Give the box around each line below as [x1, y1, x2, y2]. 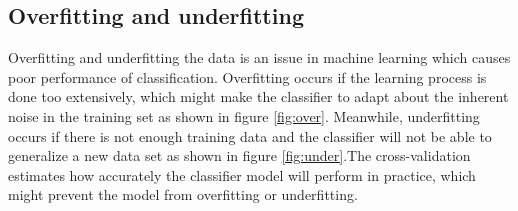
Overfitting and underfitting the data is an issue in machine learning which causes [8, 47, 511, 68]
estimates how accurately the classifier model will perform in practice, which [8, 164, 476, 185]
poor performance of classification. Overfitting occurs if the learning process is [8, 66, 487, 87]
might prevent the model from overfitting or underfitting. [8, 184, 358, 205]
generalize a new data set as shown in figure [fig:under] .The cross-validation [8, 145, 471, 166]
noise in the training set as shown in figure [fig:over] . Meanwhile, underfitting [8, 105, 480, 126]
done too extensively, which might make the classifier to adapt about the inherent [8, 86, 509, 107]
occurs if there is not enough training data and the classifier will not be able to [8, 125, 492, 146]
